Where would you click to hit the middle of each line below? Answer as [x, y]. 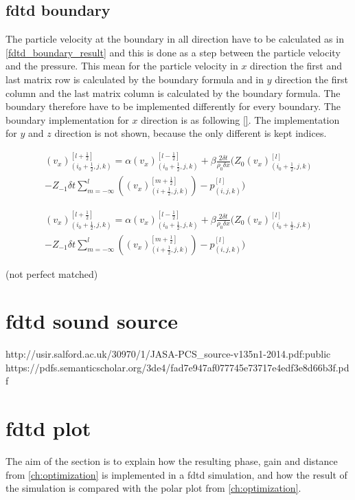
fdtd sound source [92, 321]
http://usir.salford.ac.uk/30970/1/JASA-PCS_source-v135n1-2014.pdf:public [168, 354]
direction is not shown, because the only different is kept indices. [191, 133]
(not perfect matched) [52, 273]
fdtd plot [48, 428]
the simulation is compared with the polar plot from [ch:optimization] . [153, 488]
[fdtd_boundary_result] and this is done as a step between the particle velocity [173, 52]
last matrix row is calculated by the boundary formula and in [135, 79]
